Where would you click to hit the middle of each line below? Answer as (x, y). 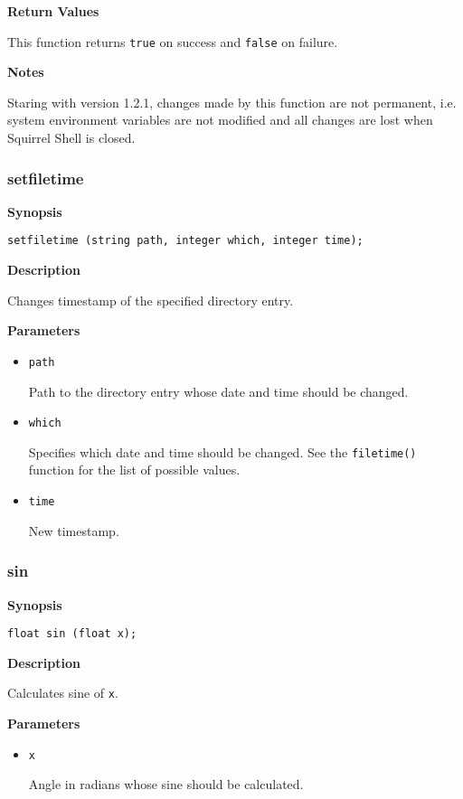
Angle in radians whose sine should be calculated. (166, 784)
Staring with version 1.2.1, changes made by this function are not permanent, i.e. (232, 102)
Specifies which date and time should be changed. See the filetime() (222, 451)
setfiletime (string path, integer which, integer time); (185, 241)
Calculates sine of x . (63, 693)
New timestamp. (74, 530)
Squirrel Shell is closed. (71, 138)
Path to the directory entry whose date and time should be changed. (218, 391)
